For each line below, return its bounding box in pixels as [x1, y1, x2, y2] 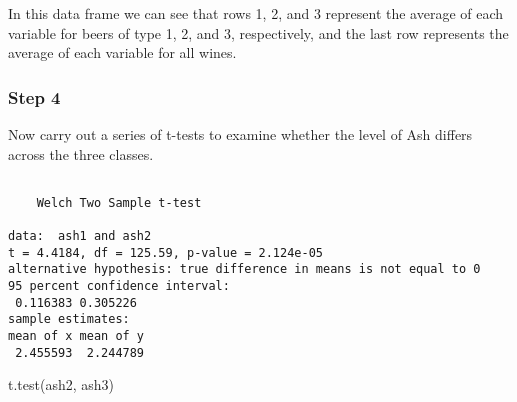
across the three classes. [8, 143, 154, 164]
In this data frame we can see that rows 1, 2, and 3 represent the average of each [8, 3, 504, 23]
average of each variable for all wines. [8, 42, 237, 63]
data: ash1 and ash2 [8, 229, 152, 244]
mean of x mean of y [8, 329, 145, 344]
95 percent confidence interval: [8, 279, 230, 294]
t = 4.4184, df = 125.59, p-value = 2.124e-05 [8, 245, 323, 260]
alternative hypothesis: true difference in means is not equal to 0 [8, 262, 481, 277]
